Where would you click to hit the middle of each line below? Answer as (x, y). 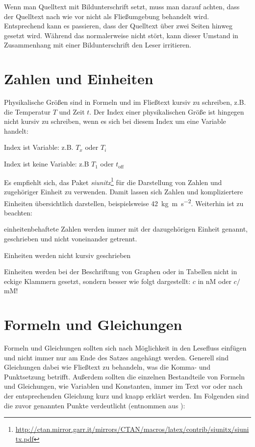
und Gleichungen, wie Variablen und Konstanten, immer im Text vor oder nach (123, 386)
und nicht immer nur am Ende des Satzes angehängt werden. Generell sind (116, 357)
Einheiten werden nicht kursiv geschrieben (67, 255)
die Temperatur (27, 111)
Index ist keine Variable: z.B (47, 164)
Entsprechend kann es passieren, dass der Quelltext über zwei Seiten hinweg (118, 26)
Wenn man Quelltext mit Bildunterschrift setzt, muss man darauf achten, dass (122, 6)
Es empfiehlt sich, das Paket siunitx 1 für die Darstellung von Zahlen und (113, 181)
